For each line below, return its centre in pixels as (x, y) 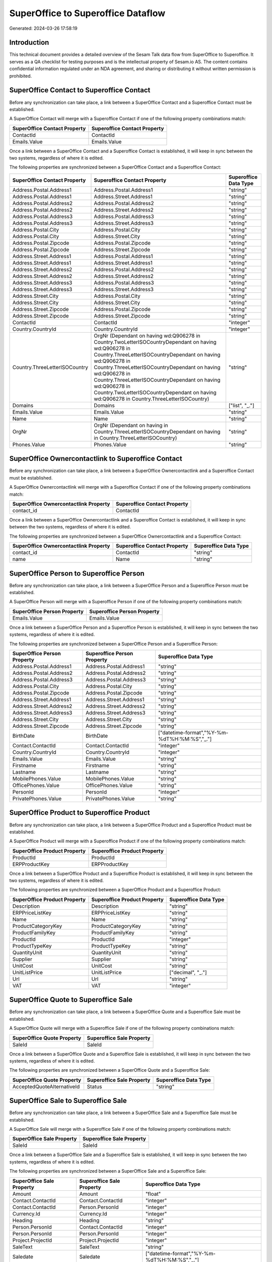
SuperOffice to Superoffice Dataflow (87, 13)
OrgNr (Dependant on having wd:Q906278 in (147, 336)
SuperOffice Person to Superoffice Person (77, 573)
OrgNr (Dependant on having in (131, 425)
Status (94, 1086)
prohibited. (21, 76)
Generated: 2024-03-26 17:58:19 (43, 28)
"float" (153, 1194)
